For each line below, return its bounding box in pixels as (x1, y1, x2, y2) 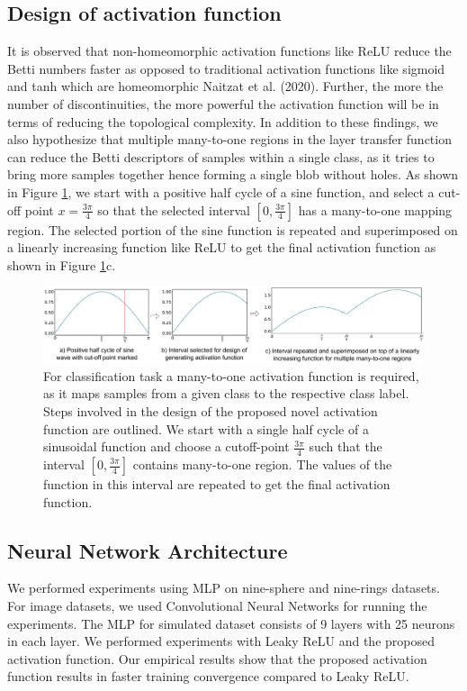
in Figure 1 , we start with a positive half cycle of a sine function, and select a (7, 182, 435, 201)
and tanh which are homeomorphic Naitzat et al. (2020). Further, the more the (7, 77, 444, 95)
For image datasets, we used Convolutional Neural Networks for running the (7, 596, 427, 614)
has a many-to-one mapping (298, 200, 453, 219)
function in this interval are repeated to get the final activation (43, 475, 391, 493)
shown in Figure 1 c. (7, 255, 116, 274)
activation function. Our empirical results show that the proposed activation (7, 649, 427, 668)
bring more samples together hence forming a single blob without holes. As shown (7, 165, 459, 184)
